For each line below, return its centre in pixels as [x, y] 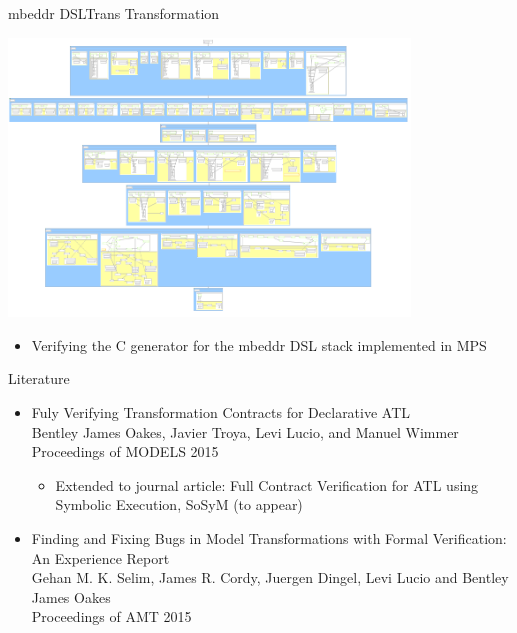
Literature [39, 378]
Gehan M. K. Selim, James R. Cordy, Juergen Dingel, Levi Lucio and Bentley [270, 577]
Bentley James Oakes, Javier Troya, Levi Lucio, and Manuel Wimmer [245, 431]
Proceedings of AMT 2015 [111, 616]
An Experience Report [100, 557]
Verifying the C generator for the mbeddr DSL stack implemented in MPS [259, 344]
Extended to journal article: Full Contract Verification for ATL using [267, 484]
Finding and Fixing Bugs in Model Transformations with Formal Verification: [269, 538]
